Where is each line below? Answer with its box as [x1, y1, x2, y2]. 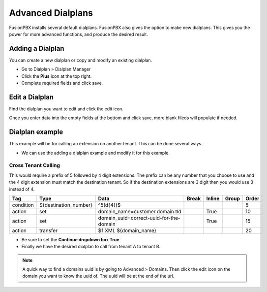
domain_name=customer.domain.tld [98, 208, 181, 215]
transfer [39, 227, 58, 234]
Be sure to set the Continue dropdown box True [21, 236, 120, 242]
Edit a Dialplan [9, 93, 54, 101]
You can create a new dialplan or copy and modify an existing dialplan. [9, 57, 152, 63]
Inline [206, 195, 220, 202]
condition [12, 201, 34, 208]
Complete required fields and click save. [21, 80, 103, 86]
